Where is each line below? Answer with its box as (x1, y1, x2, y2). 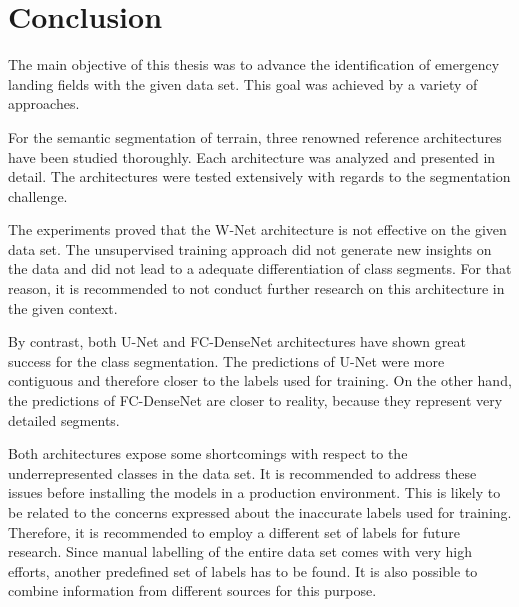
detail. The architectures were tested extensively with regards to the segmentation (8, 166, 511, 187)
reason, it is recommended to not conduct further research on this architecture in (8, 278, 505, 299)
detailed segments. (8, 409, 120, 430)
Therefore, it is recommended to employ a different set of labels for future (8, 521, 460, 542)
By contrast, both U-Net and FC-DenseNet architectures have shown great (8, 331, 466, 352)
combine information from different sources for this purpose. (8, 580, 377, 601)
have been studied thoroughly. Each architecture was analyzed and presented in (8, 146, 496, 167)
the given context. (8, 297, 118, 318)
